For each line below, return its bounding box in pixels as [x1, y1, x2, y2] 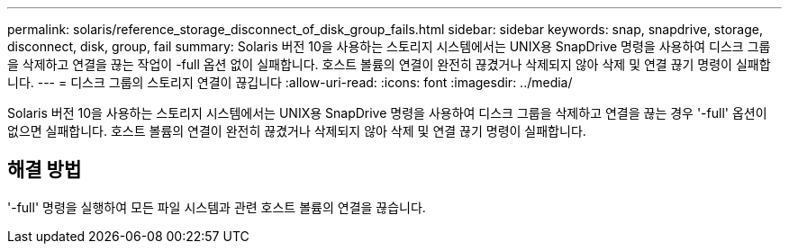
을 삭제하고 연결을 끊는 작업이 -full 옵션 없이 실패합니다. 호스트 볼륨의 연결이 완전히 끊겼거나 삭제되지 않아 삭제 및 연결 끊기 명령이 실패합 [7, 57, 771, 72]
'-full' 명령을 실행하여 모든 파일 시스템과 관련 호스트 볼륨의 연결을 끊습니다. [7, 199, 426, 215]
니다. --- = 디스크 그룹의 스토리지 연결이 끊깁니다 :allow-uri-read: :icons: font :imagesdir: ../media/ [7, 75, 573, 90]
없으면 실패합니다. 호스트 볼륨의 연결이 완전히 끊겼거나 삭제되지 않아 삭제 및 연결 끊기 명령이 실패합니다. [7, 123, 586, 139]
